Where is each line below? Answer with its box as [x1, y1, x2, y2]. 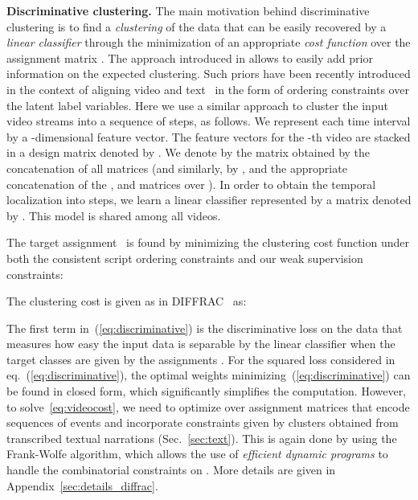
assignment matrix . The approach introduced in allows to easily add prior [6, 49, 373, 66]
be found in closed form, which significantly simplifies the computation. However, [6, 383, 407, 400]
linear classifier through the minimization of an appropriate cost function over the [6, 34, 411, 51]
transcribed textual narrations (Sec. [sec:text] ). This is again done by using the [6, 429, 397, 446]
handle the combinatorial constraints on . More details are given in [6, 461, 336, 478]
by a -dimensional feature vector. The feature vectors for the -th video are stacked [6, 128, 411, 145]
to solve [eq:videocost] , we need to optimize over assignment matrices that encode [6, 398, 410, 415]
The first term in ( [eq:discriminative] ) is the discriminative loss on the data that [6, 319, 403, 336]
